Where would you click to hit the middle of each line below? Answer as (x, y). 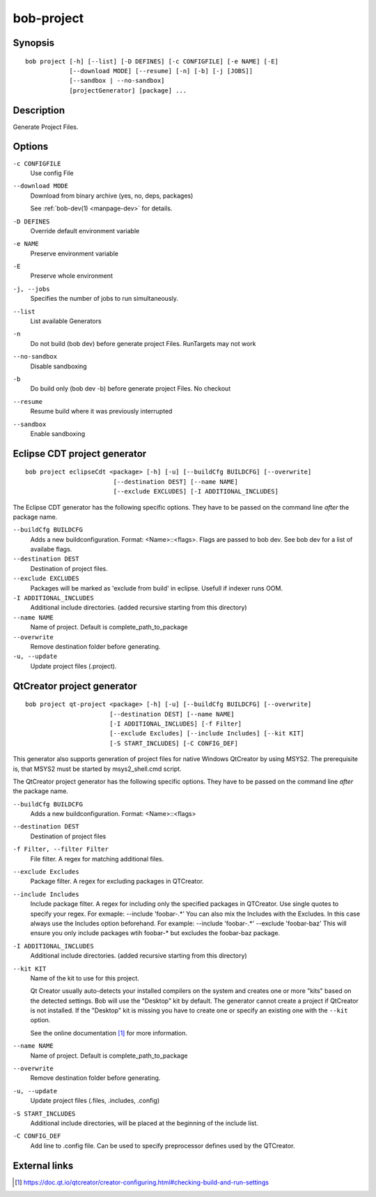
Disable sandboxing (58, 366)
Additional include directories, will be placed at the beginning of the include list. (144, 1123)
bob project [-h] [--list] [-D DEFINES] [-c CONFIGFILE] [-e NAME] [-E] (152, 61)
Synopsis (34, 43)
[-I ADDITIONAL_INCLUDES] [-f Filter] (175, 723)
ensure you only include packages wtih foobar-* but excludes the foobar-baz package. (155, 933)
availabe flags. (51, 549)
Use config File (52, 173)
